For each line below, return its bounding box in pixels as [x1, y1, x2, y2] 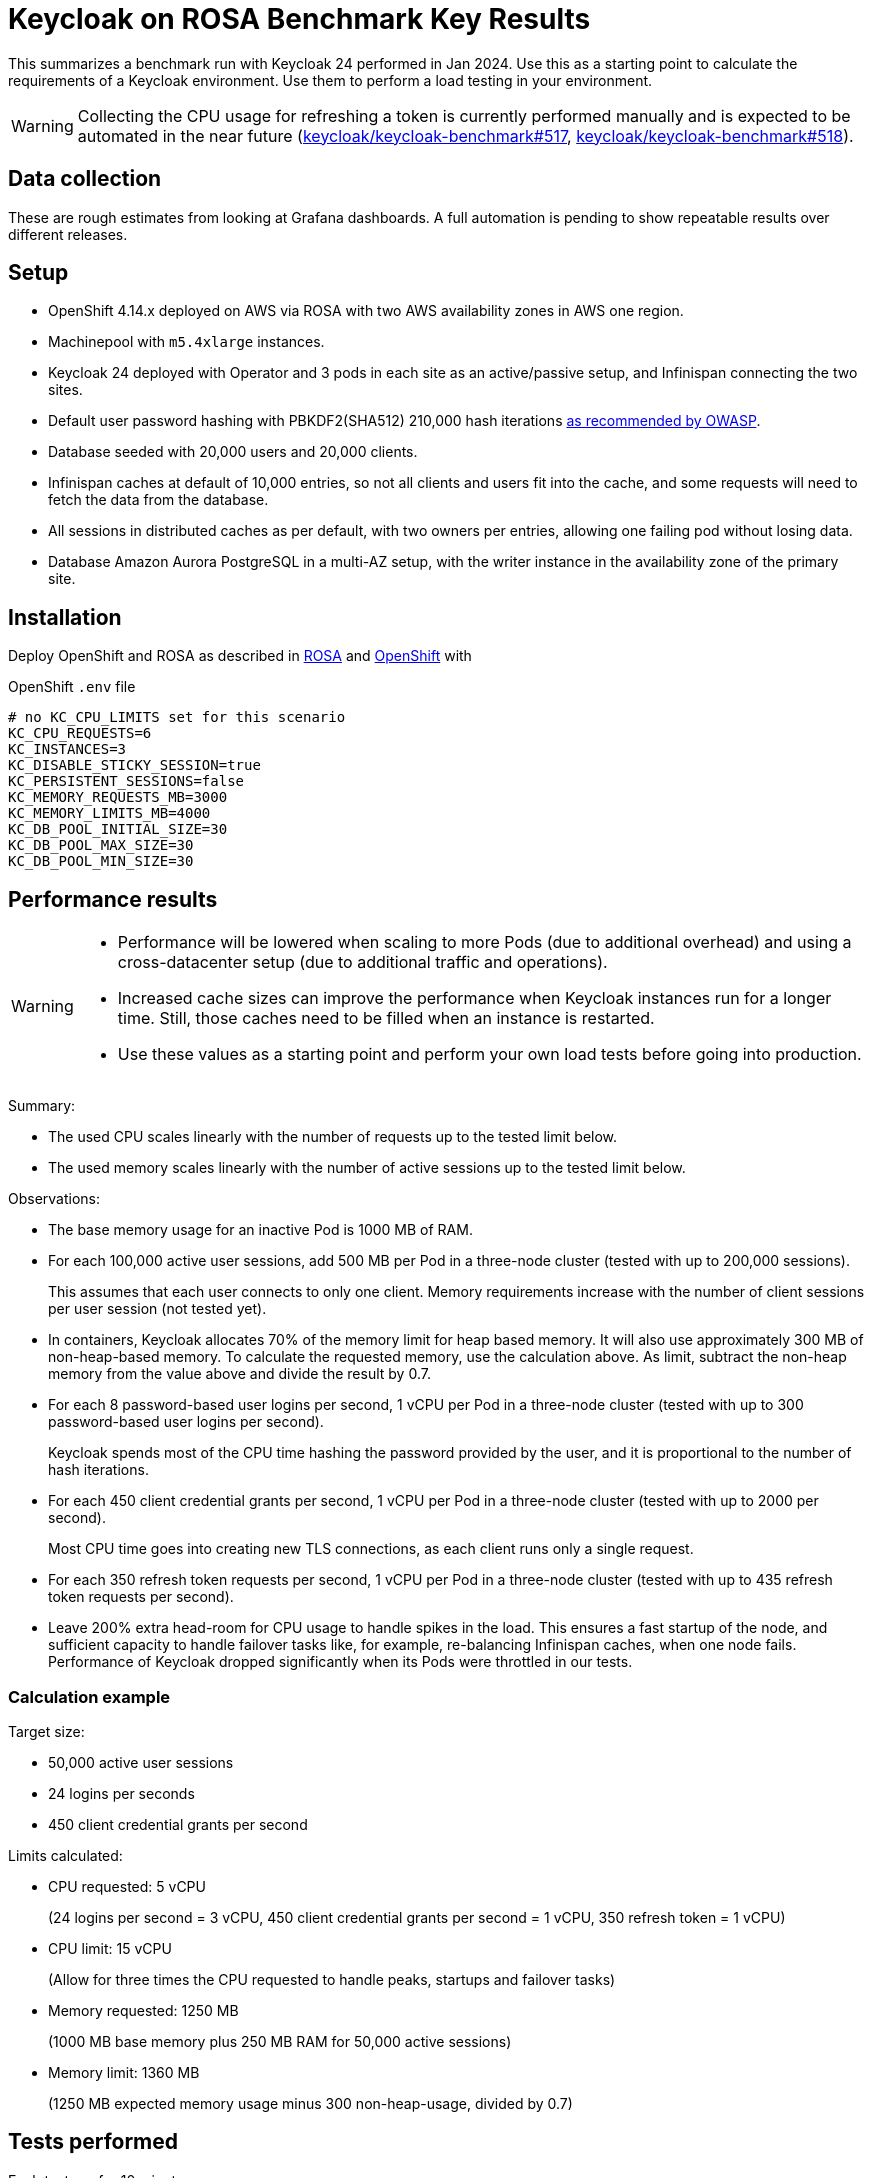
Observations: [8, 1190, 101, 1208]
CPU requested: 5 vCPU [48, 1877, 206, 1895]
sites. [48, 381, 83, 399]
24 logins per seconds [48, 1784, 195, 1802]
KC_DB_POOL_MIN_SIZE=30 [8, 853, 194, 870]
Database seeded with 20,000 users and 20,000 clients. [48, 443, 418, 461]
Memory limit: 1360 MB [48, 2063, 200, 2081]
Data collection [8, 166, 162, 192]
